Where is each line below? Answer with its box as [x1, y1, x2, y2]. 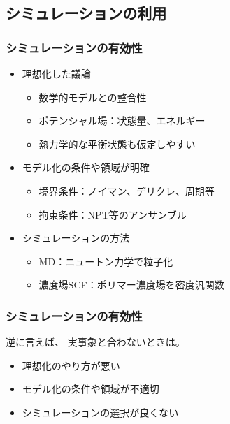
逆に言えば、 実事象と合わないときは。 [6, 335, 185, 349]
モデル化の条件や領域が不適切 [22, 381, 159, 396]
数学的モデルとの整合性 [38, 89, 147, 104]
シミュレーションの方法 [22, 231, 130, 245]
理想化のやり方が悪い [22, 358, 120, 372]
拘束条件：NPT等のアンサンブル [38, 207, 187, 221]
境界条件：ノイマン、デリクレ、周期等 [38, 183, 215, 198]
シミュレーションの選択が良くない [22, 404, 179, 419]
